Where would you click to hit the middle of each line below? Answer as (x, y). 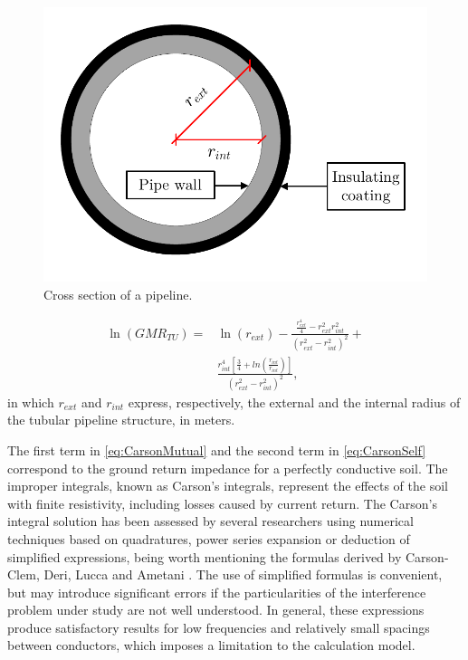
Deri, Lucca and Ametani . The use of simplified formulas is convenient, (243, 574)
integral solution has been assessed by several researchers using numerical (210, 521)
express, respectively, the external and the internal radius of (294, 402)
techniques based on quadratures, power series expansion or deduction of (209, 538)
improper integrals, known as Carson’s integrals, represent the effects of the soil (228, 486)
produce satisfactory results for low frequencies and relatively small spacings (219, 627)
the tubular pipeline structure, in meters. (121, 420)
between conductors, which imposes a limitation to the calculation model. (211, 645)
